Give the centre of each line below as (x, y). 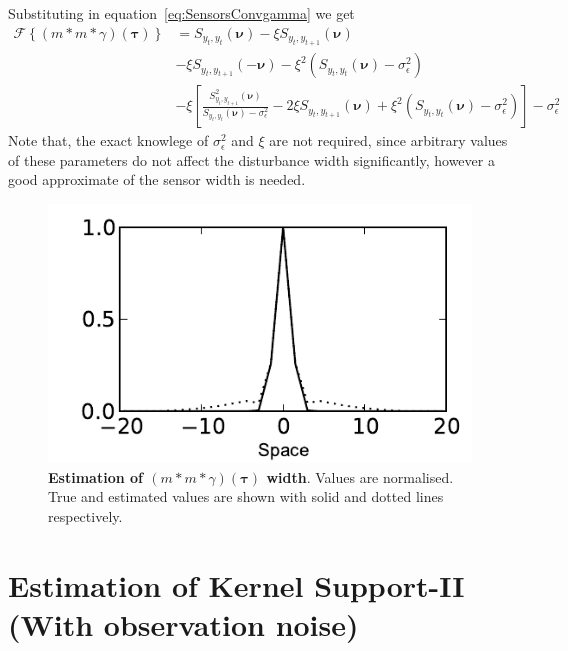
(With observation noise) (183, 623)
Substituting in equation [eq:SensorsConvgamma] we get (181, 13)
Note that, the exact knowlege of (108, 140)
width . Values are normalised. (360, 476)
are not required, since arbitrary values (388, 140)
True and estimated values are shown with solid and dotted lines (246, 496)
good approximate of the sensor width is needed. (157, 179)
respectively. (85, 515)
